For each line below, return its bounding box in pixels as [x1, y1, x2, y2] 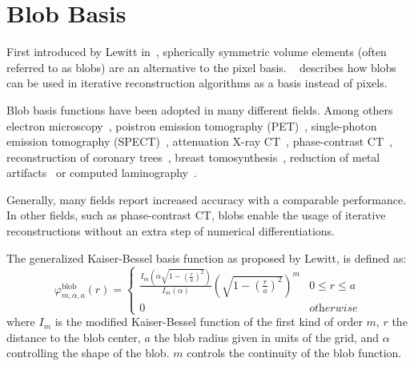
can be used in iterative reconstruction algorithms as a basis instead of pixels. [6, 74, 388, 91]
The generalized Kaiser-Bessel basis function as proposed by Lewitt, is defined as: [6, 249, 407, 266]
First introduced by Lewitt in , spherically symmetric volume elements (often [6, 43, 387, 60]
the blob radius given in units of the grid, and [154, 328, 380, 345]
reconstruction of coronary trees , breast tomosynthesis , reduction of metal [6, 148, 380, 165]
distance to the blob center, [6, 328, 141, 345]
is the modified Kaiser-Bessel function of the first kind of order [54, 313, 363, 330]
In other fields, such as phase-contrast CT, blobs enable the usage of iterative [6, 207, 386, 223]
